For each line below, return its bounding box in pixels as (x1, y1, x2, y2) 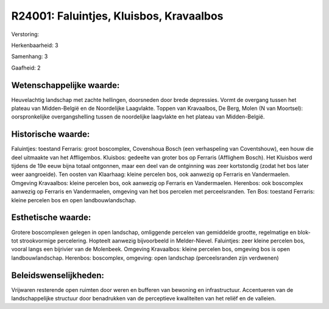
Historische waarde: (11, 129, 90, 140)
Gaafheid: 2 (11, 64, 41, 71)
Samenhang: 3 (11, 53, 48, 60)
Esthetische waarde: (11, 213, 91, 223)
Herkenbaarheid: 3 (11, 42, 58, 49)
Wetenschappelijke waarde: (11, 80, 120, 90)
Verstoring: (11, 31, 40, 38)
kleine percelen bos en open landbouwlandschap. (11, 196, 136, 204)
